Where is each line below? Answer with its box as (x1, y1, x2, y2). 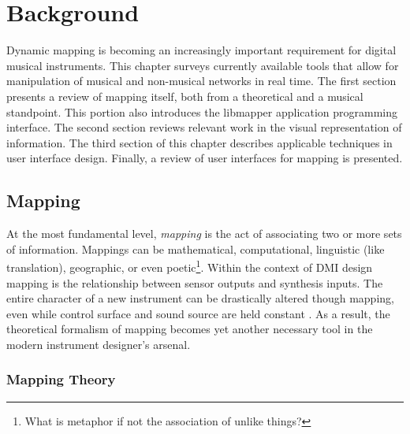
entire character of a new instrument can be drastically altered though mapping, (6, 290, 394, 306)
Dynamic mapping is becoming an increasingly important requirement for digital (6, 42, 397, 58)
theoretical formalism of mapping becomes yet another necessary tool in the (6, 321, 373, 337)
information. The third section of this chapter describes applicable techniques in (6, 134, 393, 150)
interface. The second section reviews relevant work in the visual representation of (6, 119, 402, 135)
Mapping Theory (6, 369, 116, 389)
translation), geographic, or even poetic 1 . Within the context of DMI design (6, 257, 373, 275)
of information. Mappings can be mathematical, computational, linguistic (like (6, 240, 385, 257)
